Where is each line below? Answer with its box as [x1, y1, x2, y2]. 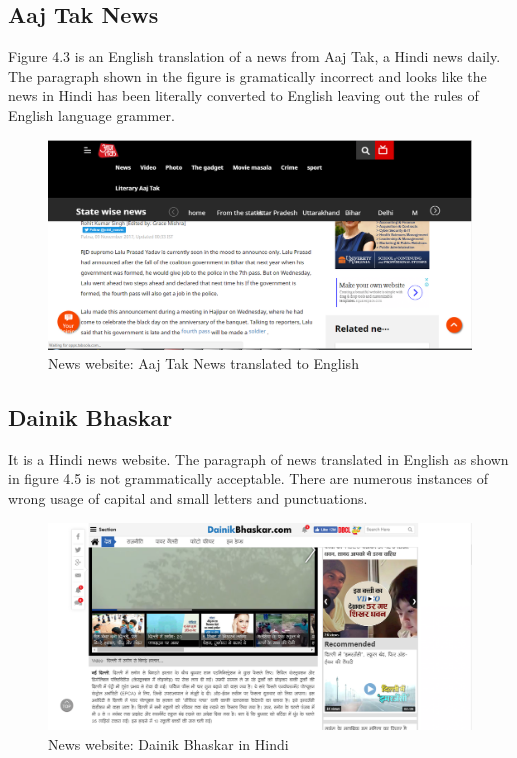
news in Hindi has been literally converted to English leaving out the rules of [8, 85, 479, 106]
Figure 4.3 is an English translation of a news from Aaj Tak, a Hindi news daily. [8, 46, 501, 67]
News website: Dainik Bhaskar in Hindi [48, 733, 289, 754]
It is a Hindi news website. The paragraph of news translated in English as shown [8, 448, 509, 469]
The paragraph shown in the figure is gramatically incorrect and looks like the [8, 65, 487, 86]
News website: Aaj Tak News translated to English [48, 353, 359, 374]
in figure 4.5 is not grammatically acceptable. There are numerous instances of [8, 468, 488, 489]
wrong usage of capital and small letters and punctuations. [8, 488, 368, 509]
